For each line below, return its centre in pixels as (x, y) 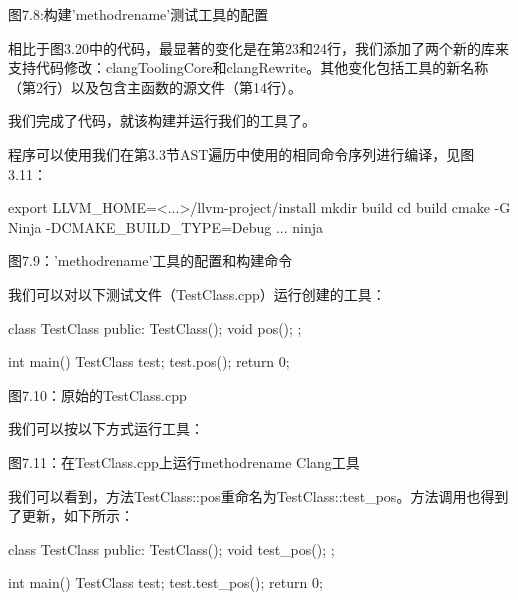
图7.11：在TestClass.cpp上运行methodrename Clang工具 (184, 461)
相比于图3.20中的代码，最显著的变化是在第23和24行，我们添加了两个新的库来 (258, 47)
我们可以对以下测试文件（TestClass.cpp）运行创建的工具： (197, 293)
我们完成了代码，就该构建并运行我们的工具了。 (162, 120)
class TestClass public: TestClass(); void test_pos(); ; (171, 548)
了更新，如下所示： (71, 515)
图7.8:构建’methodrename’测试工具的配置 (138, 14)
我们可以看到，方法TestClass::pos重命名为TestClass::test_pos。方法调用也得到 (258, 495)
